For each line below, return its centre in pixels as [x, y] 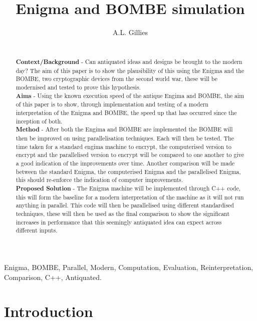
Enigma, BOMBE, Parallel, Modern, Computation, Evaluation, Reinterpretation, [129, 267]
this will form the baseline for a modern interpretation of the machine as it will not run [130, 197]
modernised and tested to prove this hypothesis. [78, 87]
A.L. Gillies [130, 32]
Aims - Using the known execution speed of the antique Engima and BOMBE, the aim [130, 95]
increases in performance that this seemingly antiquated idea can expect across [119, 222]
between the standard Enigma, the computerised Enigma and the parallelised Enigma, [128, 171]
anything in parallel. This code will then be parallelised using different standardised [125, 205]
